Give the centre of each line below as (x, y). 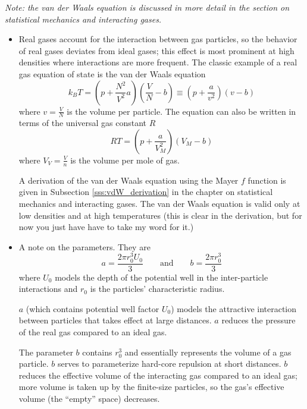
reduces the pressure (259, 320)
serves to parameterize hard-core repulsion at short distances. (169, 364)
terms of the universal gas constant (83, 123)
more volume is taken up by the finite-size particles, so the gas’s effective (151, 387)
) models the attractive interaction (234, 308)
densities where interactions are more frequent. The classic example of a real (158, 62)
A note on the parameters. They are (84, 246)
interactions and (48, 289)
